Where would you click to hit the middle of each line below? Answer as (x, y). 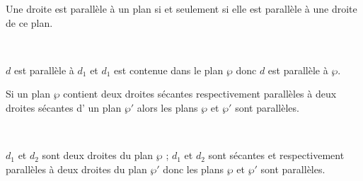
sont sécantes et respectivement (276, 155)
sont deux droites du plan (98, 155)
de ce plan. (29, 22)
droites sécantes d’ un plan (64, 107)
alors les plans (167, 107)
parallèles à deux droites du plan (76, 169)
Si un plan (28, 94)
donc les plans (194, 169)
